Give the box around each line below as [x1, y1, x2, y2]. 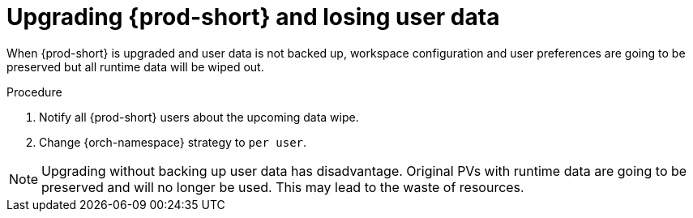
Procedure [6, 84, 62, 99]
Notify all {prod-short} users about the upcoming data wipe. [39, 109, 359, 124]
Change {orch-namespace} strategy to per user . [39, 135, 307, 149]
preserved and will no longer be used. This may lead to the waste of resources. [41, 178, 524, 195]
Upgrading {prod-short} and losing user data [6, 3, 500, 31]
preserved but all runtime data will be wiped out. [6, 59, 264, 74]
